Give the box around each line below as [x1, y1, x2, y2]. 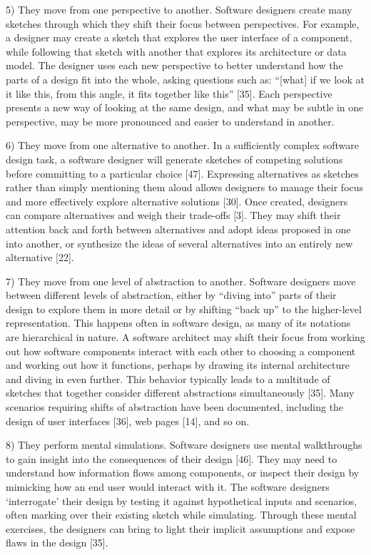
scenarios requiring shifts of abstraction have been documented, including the [6, 399, 344, 414]
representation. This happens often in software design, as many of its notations [6, 315, 351, 330]
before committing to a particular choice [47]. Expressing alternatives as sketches [6, 166, 360, 180]
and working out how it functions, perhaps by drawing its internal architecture [6, 357, 350, 372]
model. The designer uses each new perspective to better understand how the [6, 58, 343, 73]
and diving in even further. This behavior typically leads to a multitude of [6, 371, 330, 386]
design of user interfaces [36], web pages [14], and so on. [6, 413, 250, 428]
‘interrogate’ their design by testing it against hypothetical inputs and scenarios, [6, 493, 357, 508]
